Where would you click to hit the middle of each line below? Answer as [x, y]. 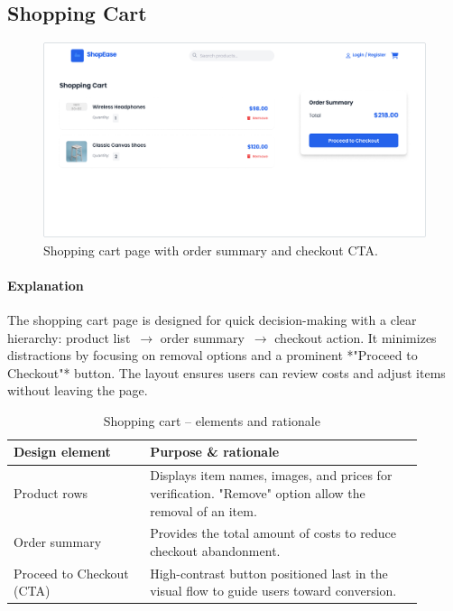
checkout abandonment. [215, 550]
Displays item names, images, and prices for [271, 475]
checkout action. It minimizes [356, 337]
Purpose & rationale [215, 452]
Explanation [46, 285]
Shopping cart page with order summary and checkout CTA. [211, 250]
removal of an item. [203, 510]
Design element [62, 452]
